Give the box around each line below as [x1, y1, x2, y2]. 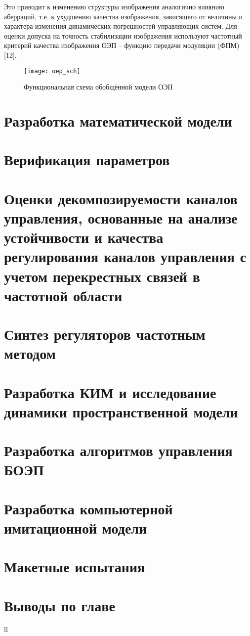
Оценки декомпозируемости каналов [4, 188, 238, 208]
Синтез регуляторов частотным [4, 324, 206, 344]
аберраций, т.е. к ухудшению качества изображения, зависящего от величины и [4, 11, 243, 21]
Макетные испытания [4, 556, 145, 577]
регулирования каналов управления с [4, 246, 247, 267]
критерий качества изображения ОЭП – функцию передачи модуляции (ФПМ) [4, 40, 240, 50]
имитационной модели [4, 517, 147, 538]
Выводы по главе [4, 595, 115, 615]
